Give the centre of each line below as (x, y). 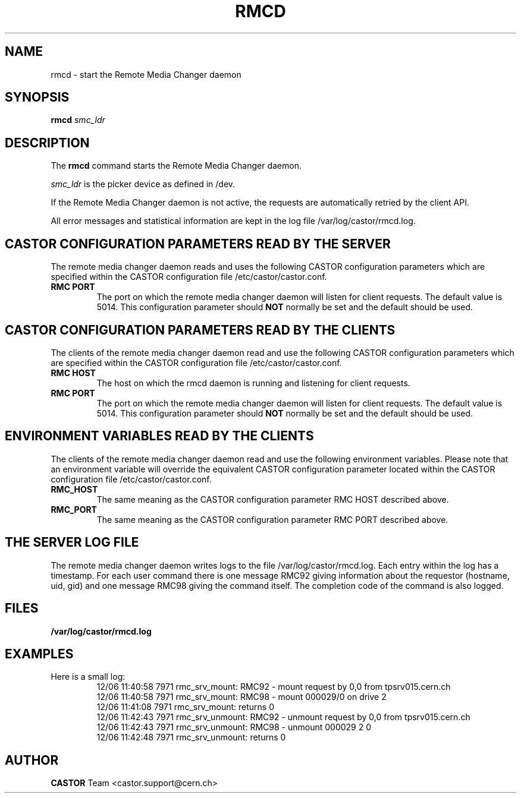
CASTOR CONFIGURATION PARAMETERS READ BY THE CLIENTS (200, 330)
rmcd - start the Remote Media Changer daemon (146, 74)
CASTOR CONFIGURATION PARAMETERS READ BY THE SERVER (198, 244)
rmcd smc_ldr (78, 120)
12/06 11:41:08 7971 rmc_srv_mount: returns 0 (185, 707)
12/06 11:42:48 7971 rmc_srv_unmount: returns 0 (191, 737)
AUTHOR (32, 760)
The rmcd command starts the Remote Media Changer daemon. (176, 166)
